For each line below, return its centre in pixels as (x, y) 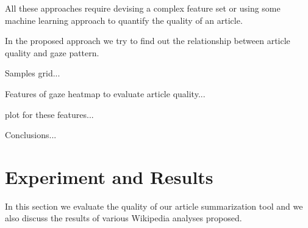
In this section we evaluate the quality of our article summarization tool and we (154, 206)
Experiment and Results (109, 176)
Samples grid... (33, 73)
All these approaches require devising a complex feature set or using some (143, 8)
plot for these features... (49, 114)
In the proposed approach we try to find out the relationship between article (148, 41)
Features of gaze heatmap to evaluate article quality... (105, 93)
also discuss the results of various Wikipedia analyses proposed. (124, 218)
